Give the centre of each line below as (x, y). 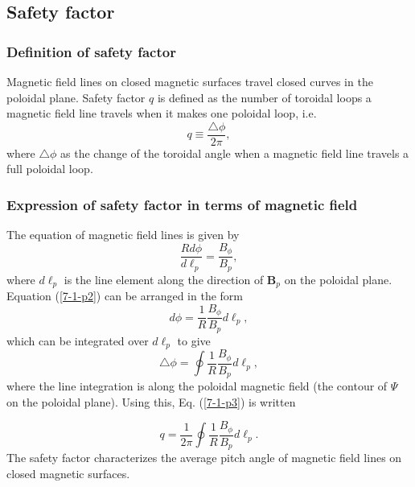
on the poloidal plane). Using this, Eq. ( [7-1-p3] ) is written (151, 401)
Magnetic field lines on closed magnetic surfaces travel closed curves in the (190, 81)
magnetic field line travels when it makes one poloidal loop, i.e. (162, 113)
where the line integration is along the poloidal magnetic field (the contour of (197, 386)
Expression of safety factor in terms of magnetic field (182, 204)
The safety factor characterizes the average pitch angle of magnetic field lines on (204, 458)
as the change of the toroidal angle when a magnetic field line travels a (235, 153)
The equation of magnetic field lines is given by (123, 235)
